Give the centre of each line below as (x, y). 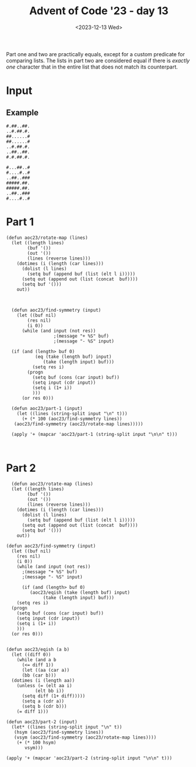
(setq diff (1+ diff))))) (53, 696)
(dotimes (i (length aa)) (43, 680)
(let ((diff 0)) (31, 655)
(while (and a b (37, 660)
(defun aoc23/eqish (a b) (38, 649)
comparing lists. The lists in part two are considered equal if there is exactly (98, 60)
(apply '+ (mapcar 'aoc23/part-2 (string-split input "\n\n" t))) (89, 758)
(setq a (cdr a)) (43, 701)
